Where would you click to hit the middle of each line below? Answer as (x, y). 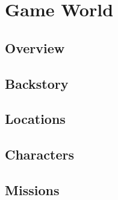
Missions (32, 189)
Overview (35, 47)
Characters (39, 154)
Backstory (37, 83)
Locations (35, 119)
